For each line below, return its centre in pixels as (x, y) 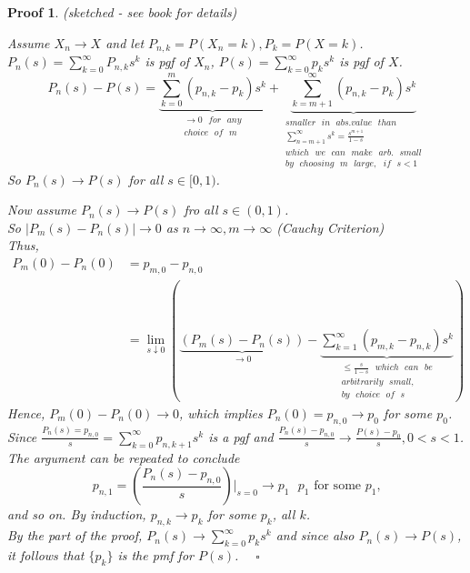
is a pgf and (241, 436)
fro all (201, 210)
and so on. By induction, (77, 514)
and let (125, 42)
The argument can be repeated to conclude (124, 457)
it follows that (46, 554)
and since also (315, 535)
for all (146, 179)
